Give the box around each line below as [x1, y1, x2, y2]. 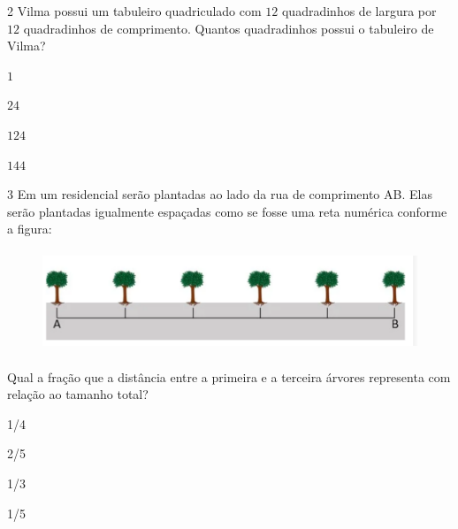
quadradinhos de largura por [281, 2, 437, 19]
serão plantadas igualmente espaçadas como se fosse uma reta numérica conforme [7, 202, 447, 220]
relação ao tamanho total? [7, 385, 149, 403]
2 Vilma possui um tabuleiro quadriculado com [7, 2, 262, 19]
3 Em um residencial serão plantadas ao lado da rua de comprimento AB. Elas [7, 185, 432, 203]
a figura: [7, 219, 52, 238]
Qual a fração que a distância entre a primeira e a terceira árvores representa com [7, 367, 451, 386]
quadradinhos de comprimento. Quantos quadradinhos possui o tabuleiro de [23, 19, 434, 37]
